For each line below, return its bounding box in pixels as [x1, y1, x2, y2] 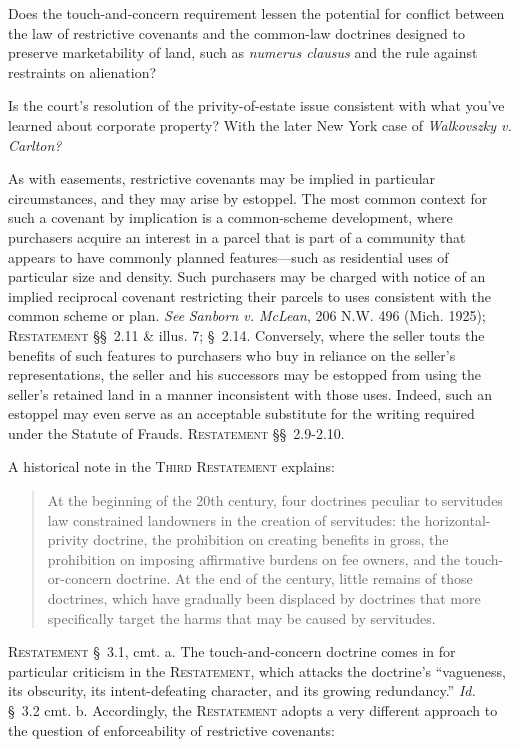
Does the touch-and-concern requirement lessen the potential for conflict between [8, 3, 505, 23]
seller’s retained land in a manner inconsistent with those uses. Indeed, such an [8, 383, 493, 404]
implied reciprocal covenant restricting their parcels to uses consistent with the [8, 285, 491, 306]
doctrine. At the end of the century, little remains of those [116, 568, 473, 589]
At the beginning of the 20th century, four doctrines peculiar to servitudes [47, 490, 503, 511]
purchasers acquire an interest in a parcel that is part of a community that [8, 226, 466, 247]
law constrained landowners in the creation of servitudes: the [47, 509, 421, 530]
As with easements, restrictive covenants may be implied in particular [8, 168, 436, 189]
